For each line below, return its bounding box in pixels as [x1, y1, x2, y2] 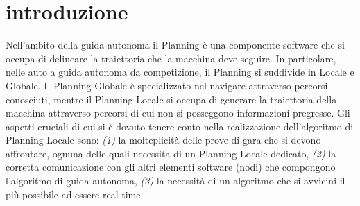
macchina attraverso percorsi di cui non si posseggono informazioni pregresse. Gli [6, 105, 350, 120]
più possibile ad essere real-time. [6, 187, 144, 201]
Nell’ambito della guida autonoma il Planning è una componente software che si [6, 37, 345, 52]
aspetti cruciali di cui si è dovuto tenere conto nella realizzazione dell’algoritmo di [6, 119, 354, 133]
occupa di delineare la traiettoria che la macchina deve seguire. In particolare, [6, 51, 336, 65]
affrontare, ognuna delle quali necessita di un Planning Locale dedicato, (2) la [6, 146, 336, 160]
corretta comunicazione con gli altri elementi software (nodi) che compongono [6, 160, 336, 174]
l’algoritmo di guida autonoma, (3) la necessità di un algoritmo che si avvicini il [6, 173, 345, 188]
